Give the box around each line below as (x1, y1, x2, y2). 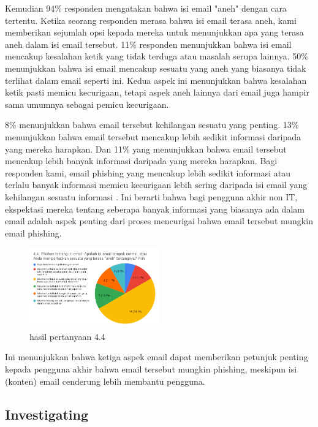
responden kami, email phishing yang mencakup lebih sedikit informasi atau (5, 166, 290, 179)
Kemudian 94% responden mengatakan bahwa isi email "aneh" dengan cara (5, 2, 287, 14)
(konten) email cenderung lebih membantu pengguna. (5, 374, 205, 387)
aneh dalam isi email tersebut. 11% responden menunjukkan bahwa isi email (5, 37, 292, 50)
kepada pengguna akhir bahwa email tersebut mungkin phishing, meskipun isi (5, 363, 297, 376)
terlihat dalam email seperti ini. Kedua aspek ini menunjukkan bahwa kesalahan (5, 74, 307, 86)
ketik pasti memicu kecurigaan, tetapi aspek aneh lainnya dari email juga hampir (5, 86, 309, 99)
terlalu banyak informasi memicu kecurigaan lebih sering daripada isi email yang (5, 178, 308, 191)
